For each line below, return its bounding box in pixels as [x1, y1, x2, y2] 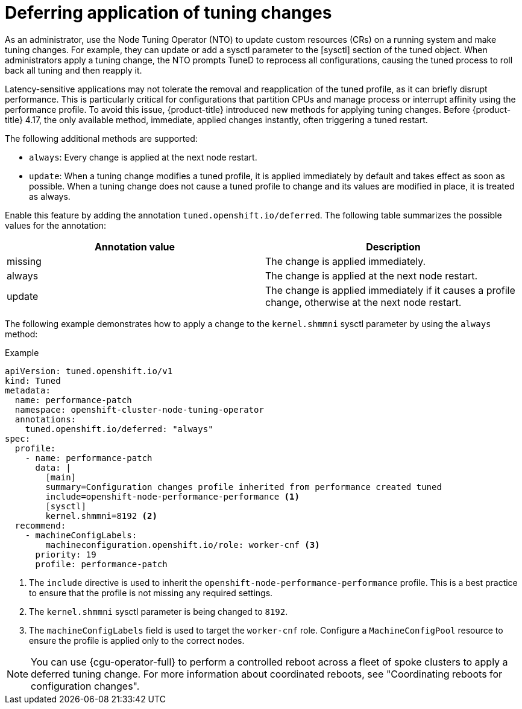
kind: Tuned [5, 375, 61, 386]
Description [366, 240, 421, 253]
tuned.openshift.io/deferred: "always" [25, 424, 213, 434]
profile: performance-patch [35, 559, 168, 569]
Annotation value [94, 240, 175, 253]
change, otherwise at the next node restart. [265, 296, 462, 308]
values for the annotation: [5, 220, 107, 231]
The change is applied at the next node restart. [265, 269, 478, 282]
